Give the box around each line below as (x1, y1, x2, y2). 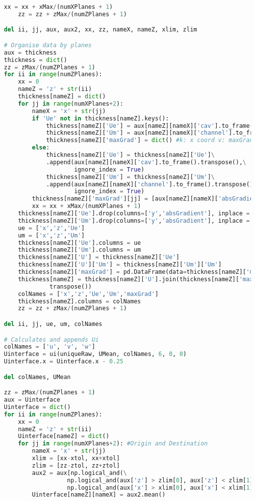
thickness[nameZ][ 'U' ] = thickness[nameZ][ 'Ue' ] (18, 254, 179, 261)
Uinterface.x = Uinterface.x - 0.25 (4, 358, 124, 365)
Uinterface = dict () (4, 403, 71, 411)
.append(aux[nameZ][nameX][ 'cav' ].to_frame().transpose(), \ (46, 158, 246, 166)
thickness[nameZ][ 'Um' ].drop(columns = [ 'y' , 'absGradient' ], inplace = (18, 217, 250, 224)
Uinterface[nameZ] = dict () (18, 433, 109, 440)
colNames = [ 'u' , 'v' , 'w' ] (4, 343, 96, 351)
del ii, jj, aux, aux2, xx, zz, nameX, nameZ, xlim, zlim (4, 26, 197, 33)
